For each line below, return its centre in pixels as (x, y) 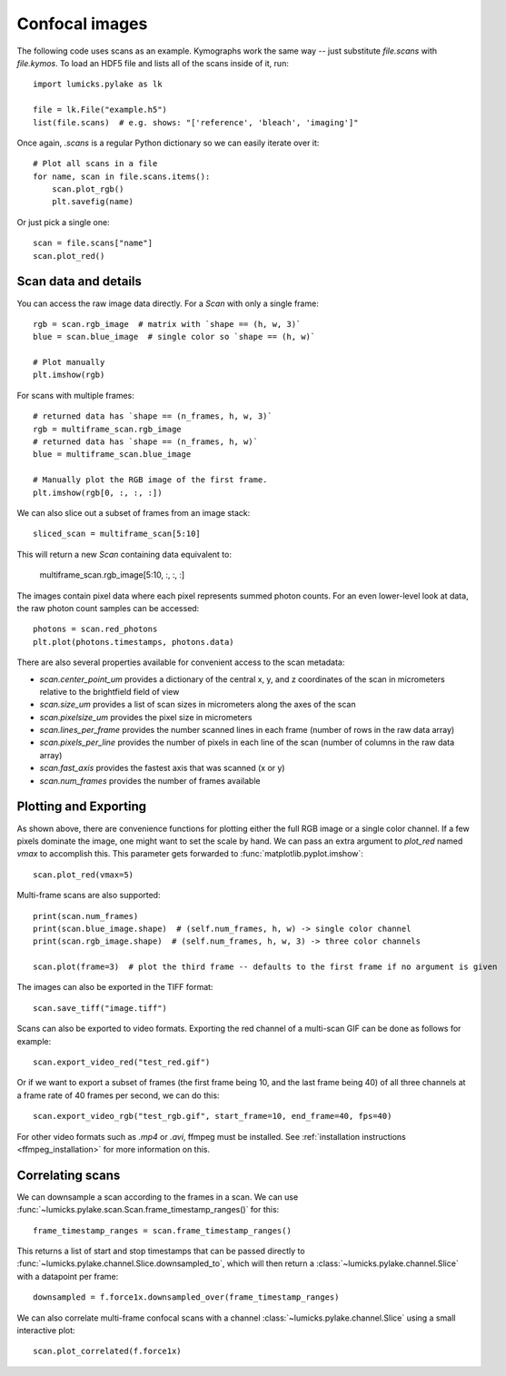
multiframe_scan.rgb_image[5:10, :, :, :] (112, 575)
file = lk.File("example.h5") (100, 110)
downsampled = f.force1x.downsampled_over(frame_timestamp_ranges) (186, 1297)
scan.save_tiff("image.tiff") (100, 1008)
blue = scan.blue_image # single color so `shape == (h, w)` (174, 337)
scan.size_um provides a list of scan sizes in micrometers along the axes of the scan (198, 705)
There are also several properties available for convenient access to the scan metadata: (181, 662)
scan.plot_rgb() (88, 189)
